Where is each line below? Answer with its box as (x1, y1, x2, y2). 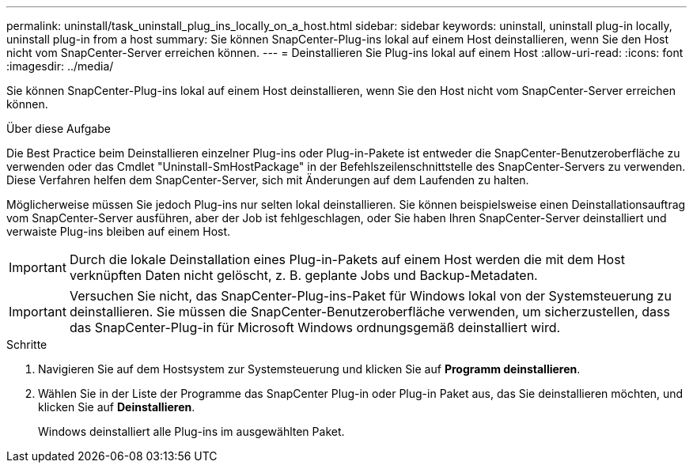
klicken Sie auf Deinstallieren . (38, 400, 195, 414)
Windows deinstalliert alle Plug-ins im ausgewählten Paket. (38, 425, 345, 438)
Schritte (6, 338, 47, 351)
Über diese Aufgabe (6, 122, 111, 135)
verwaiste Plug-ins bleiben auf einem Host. (6, 225, 231, 238)
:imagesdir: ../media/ (6, 59, 114, 73)
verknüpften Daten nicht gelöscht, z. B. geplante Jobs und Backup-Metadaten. (69, 267, 538, 283)
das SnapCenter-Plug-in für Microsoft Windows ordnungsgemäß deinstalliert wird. (69, 320, 561, 335)
